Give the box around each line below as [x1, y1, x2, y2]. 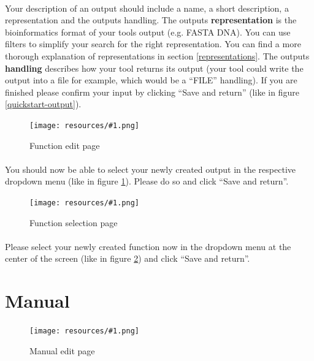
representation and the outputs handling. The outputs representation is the [5, 13, 297, 26]
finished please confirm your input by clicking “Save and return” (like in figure [5, 85, 299, 98]
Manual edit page [29, 344, 95, 357]
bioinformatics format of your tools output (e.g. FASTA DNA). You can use [5, 25, 291, 38]
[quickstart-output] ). [5, 97, 82, 110]
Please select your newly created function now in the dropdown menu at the [5, 240, 291, 253]
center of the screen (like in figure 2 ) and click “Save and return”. [5, 252, 250, 265]
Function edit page [29, 139, 100, 151]
